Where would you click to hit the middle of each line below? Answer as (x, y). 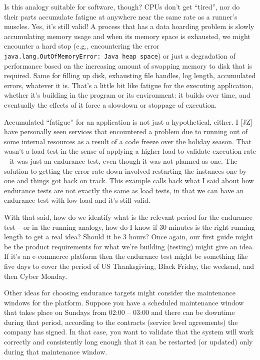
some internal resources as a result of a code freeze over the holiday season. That (128, 141)
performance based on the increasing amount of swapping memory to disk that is (128, 65)
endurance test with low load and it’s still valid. (77, 200)
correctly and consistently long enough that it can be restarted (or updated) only (128, 342)
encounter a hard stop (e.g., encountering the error (82, 46)
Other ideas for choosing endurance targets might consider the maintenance (120, 293)
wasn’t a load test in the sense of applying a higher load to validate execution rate (130, 151)
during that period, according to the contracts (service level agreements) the (121, 322)
